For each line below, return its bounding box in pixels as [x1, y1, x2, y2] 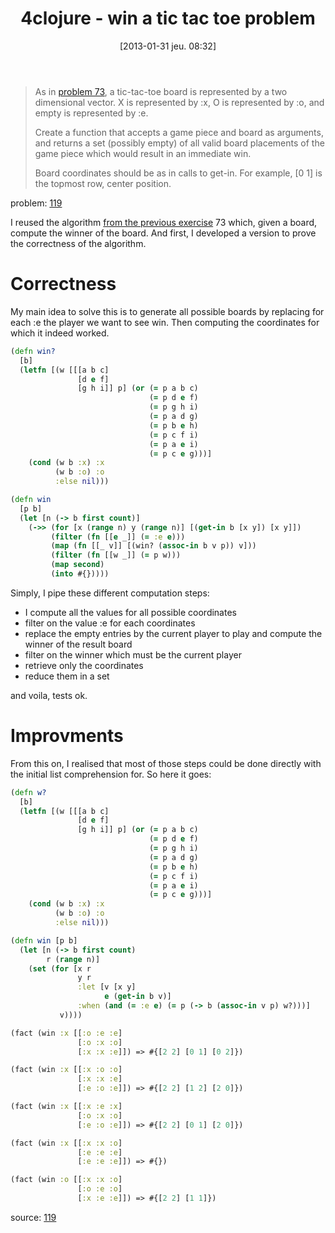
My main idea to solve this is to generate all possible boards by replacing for [10, 305, 325, 317]
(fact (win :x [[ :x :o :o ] [10, 1065, 123, 1075]
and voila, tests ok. [10, 689, 88, 701]
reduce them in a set [24, 670, 110, 682]
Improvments [10, 725, 124, 747]
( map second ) [50, 560, 105, 570]
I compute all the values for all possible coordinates [24, 606, 237, 618]
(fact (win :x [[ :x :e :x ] [10, 1102, 123, 1112]
